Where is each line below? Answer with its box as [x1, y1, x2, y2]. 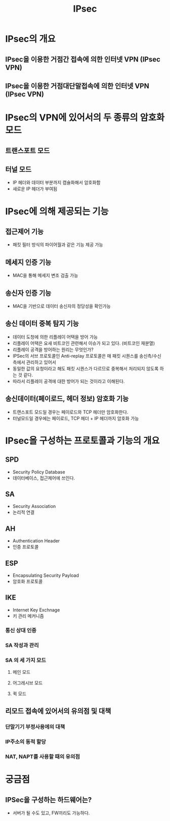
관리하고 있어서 [26, 359, 57, 365]
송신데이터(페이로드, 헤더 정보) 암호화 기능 [5, 394, 129, 403]
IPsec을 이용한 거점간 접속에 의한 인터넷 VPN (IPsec [5, 55, 161, 63]
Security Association [12, 503, 56, 509]
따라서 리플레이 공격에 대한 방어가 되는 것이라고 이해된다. [12, 378, 125, 384]
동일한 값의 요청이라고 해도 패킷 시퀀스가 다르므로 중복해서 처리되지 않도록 [12, 365, 159, 371]
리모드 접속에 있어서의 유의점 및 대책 [5, 707, 111, 715]
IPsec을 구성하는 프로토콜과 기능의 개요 [5, 435, 160, 447]
